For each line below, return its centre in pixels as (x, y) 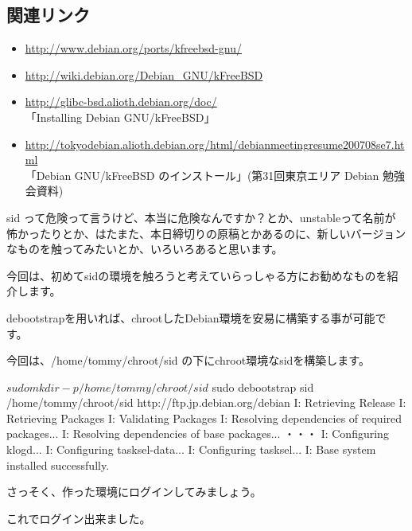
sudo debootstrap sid (263, 387)
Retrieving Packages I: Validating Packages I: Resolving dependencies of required (204, 418)
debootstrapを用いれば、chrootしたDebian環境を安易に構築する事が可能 (191, 317)
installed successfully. (58, 465)
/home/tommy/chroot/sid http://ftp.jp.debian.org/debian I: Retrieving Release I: (206, 402)
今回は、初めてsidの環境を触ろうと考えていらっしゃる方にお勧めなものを (197, 275)
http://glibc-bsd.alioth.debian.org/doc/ (121, 102)
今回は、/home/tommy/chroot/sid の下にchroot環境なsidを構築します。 (188, 360)
